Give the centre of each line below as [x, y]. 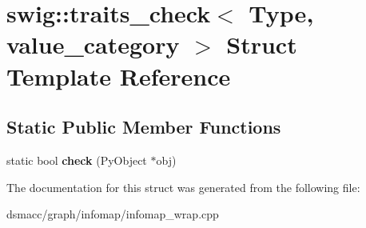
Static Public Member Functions [144, 127]
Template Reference [119, 76]
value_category [93, 44]
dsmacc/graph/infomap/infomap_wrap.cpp [113, 214]
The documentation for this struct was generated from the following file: [183, 187]
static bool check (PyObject [77, 160]
